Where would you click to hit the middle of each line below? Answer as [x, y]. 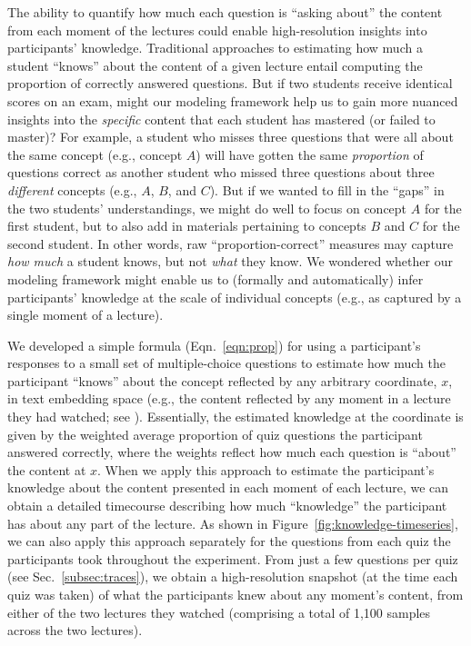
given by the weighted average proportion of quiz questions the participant [215, 434]
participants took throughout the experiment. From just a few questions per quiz [233, 558]
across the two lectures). [75, 630]
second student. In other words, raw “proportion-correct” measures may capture [230, 243]
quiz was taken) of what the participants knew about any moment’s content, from [235, 594]
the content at [47, 469]
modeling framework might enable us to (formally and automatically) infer [215, 278]
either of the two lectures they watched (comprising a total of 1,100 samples [219, 612]
